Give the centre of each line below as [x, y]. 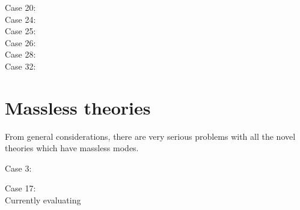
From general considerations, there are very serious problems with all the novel [150, 136]
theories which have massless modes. [72, 148]
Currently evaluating [43, 200]
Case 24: [20, 19]
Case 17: [20, 188]
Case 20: [20, 7]
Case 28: [20, 54]
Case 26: [20, 42]
